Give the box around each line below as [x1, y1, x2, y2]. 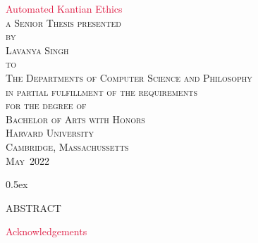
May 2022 [6, 153, 50, 168]
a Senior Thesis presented [6, 15, 121, 30]
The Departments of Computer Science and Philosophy [6, 70, 252, 85]
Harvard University [6, 125, 94, 140]
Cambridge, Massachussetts [6, 139, 129, 154]
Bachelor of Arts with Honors [6, 111, 145, 126]
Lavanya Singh [6, 42, 69, 57]
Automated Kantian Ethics [6, 1, 123, 15]
